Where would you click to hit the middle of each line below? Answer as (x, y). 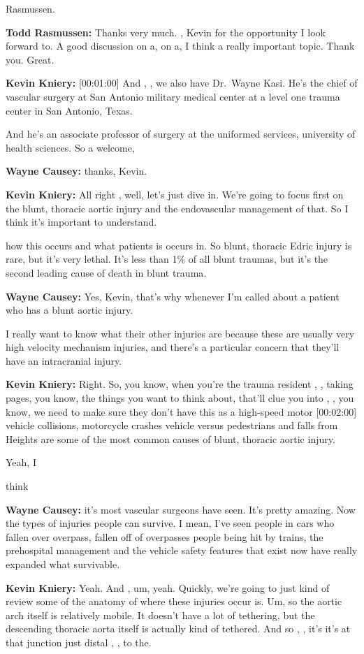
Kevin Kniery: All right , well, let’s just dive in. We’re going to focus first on (175, 194)
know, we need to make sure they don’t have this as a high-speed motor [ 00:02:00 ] (181, 411)
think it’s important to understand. (81, 222)
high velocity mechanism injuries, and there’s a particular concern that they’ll (173, 347)
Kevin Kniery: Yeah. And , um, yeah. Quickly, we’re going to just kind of (168, 587)
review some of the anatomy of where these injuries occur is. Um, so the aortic (174, 601)
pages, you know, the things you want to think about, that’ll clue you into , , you (180, 398)
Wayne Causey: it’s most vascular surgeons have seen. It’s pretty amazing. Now (181, 509)
